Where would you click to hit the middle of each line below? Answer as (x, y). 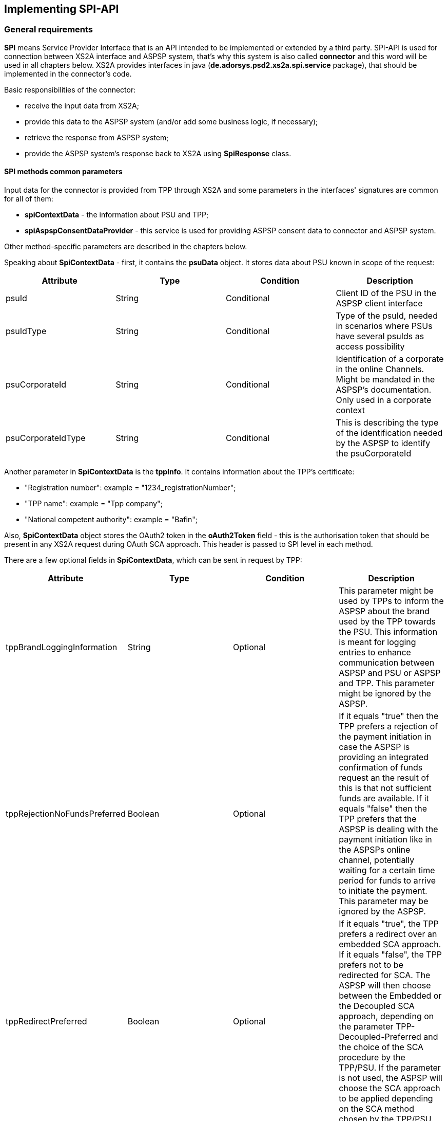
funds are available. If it (384, 798)
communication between (387, 663)
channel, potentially (377, 860)
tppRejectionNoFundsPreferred (66, 814)
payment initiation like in (385, 840)
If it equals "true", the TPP (389, 924)
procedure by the (372, 1058)
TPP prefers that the (378, 819)
